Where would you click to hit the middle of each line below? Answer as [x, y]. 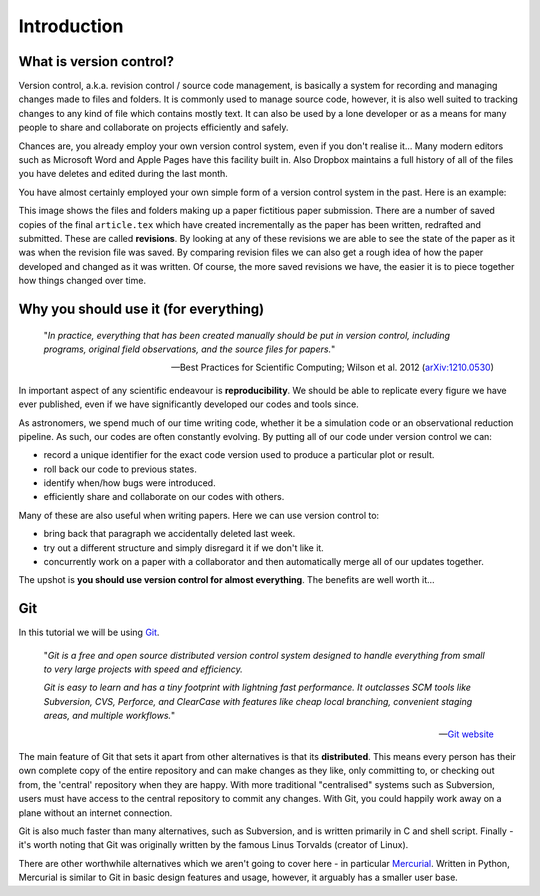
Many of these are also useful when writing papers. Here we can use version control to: [199, 515]
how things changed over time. [82, 281]
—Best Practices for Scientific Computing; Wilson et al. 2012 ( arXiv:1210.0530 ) [332, 367]
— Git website [466, 734]
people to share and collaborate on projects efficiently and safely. [153, 127]
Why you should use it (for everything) [141, 308]
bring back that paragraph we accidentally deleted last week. [169, 534]
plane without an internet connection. [95, 812]
